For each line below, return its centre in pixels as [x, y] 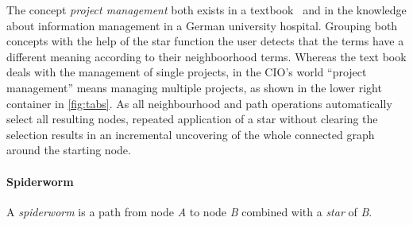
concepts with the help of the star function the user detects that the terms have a [205, 41]
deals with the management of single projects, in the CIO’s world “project [187, 72]
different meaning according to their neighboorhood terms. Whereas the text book [206, 56]
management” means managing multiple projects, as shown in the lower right [194, 87]
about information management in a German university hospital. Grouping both [202, 25]
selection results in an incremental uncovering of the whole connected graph [191, 134]
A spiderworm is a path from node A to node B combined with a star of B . [189, 211]
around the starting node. [69, 150]
